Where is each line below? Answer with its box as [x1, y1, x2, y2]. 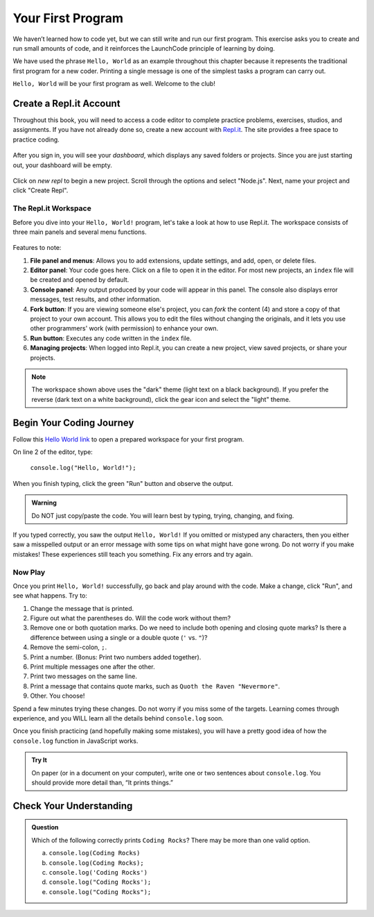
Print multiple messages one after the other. [30, 663, 155, 671]
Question [31, 823, 59, 832]
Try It [31, 756, 48, 764]
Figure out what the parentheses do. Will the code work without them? [30, 614, 231, 623]
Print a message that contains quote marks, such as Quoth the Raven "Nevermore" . [30, 682, 280, 690]
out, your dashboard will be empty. [12, 160, 112, 169]
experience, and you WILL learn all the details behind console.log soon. [12, 714, 224, 722]
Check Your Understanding [12, 800, 133, 811]
